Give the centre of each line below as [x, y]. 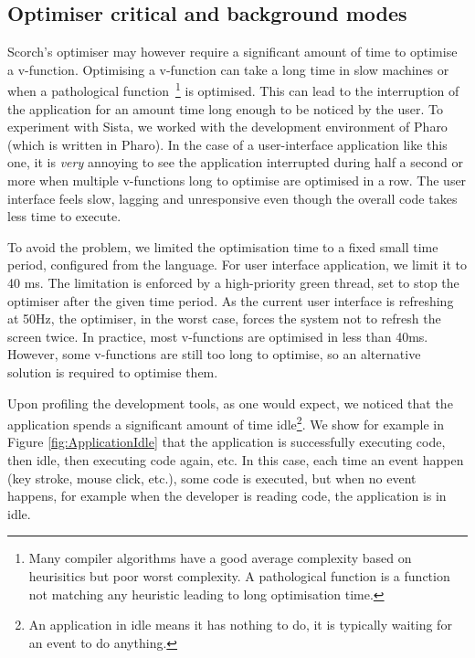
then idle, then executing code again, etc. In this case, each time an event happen [236, 459]
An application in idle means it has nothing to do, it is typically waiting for [240, 625]
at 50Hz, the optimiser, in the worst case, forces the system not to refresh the [224, 318]
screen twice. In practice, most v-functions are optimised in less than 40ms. [218, 336]
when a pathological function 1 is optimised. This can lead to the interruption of [233, 90]
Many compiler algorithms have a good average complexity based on [220, 558]
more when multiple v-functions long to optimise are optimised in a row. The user [237, 180]
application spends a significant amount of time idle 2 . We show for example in [226, 423]
